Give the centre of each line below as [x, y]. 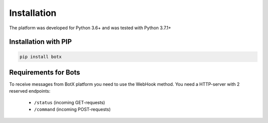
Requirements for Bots [45, 72]
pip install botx [41, 57]
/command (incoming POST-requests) [72, 110]
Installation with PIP [40, 42]
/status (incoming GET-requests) [69, 102]
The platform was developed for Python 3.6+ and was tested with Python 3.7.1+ [90, 28]
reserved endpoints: [30, 91]
